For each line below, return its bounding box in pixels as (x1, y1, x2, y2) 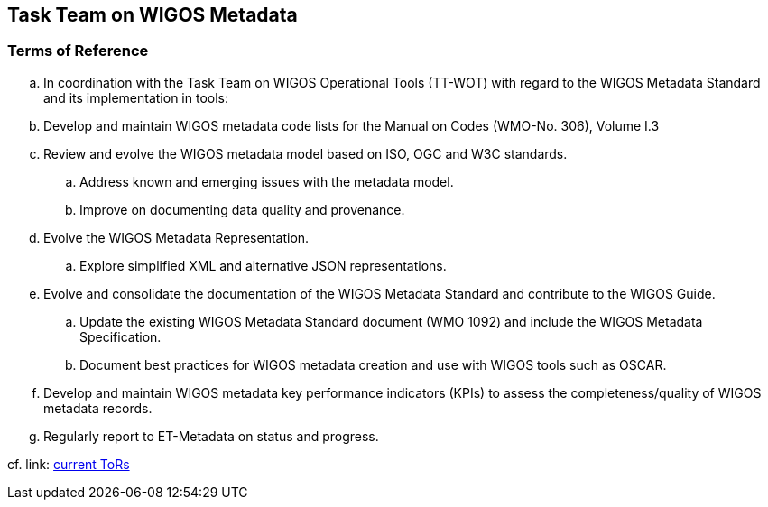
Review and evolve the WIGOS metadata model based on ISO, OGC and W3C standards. (43, 145, 568, 161)
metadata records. (43, 400, 153, 416)
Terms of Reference (7, 41, 149, 60)
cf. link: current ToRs (7, 456, 130, 472)
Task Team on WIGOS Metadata (7, 4, 298, 26)
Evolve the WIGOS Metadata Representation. (43, 229, 310, 245)
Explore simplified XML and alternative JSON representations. (79, 257, 447, 273)
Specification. (79, 328, 162, 345)
